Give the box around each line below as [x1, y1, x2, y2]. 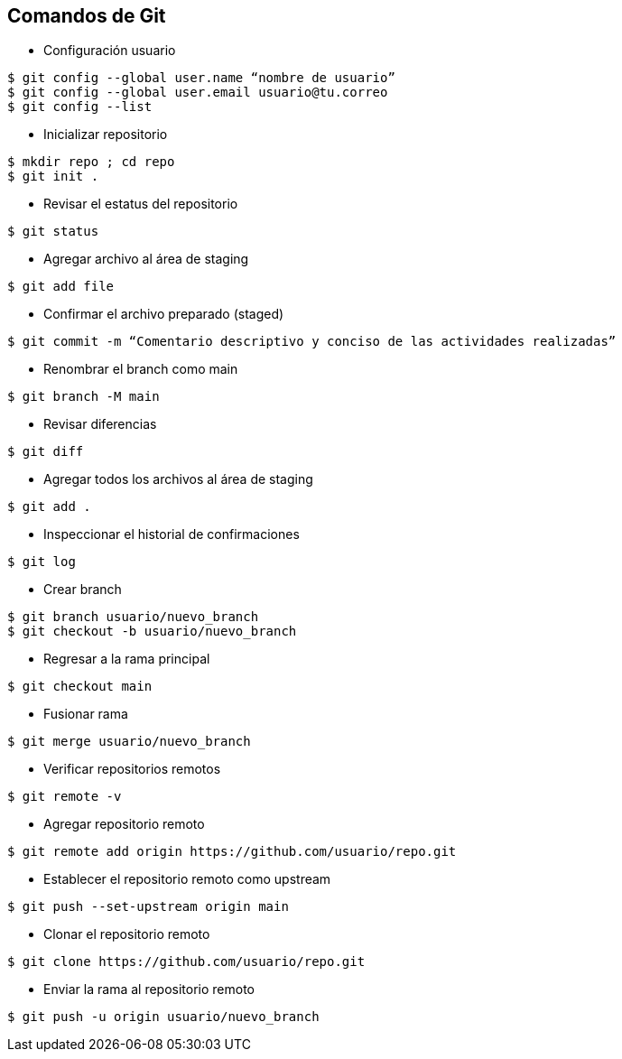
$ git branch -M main [7, 389, 160, 404]
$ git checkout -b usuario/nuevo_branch [7, 624, 297, 639]
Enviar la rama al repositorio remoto [43, 981, 255, 998]
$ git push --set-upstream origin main [7, 899, 289, 915]
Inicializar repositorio [43, 126, 168, 143]
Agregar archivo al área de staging [43, 251, 249, 267]
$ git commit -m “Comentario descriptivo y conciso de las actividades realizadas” [7, 334, 617, 349]
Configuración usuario [43, 42, 176, 59]
